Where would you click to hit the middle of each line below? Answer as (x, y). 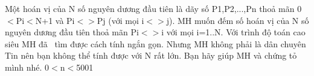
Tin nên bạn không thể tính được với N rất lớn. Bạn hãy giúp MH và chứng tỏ (151, 55)
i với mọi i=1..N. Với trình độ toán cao (233, 32)
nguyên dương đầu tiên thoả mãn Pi (72, 32)
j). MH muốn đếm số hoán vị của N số (238, 20)
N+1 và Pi (55, 20)
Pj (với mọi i (120, 20)
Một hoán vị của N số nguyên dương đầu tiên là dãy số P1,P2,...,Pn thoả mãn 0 (153, 8)
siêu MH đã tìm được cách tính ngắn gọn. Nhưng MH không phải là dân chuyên (155, 43)
